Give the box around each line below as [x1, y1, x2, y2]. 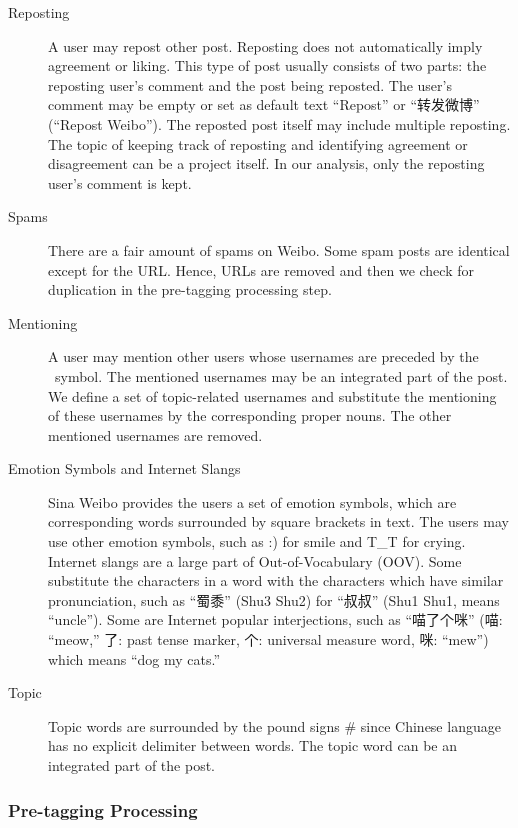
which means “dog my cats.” [48, 648, 221, 669]
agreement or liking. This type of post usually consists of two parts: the [48, 55, 487, 76]
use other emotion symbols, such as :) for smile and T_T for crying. [48, 531, 466, 552]
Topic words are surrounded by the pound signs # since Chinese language [48, 715, 501, 736]
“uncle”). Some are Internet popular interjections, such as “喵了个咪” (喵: [48, 609, 503, 630]
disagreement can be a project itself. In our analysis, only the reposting [48, 153, 485, 174]
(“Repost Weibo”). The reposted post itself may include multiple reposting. [48, 113, 511, 134]
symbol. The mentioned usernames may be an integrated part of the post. [54, 365, 508, 386]
